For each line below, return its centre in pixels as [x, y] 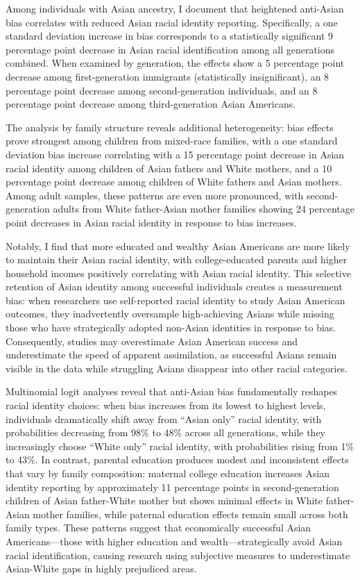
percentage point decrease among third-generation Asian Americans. [151, 104]
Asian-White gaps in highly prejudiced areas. [101, 569]
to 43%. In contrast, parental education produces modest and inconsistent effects [177, 459]
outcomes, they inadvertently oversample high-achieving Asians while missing [170, 314]
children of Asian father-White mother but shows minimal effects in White [164, 500]
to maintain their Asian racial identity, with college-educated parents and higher [177, 259]
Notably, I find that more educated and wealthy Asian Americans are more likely [178, 246]
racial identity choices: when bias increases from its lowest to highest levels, [166, 405]
